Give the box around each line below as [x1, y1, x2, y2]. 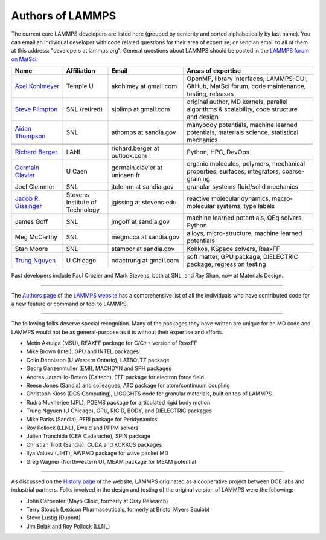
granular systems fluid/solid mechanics [187, 183, 299, 191]
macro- [272, 194, 293, 203]
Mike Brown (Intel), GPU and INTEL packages [26, 348, 139, 355]
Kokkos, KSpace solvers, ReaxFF [187, 245, 280, 253]
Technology [66, 206, 100, 214]
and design [187, 112, 219, 121]
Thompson [14, 132, 46, 140]
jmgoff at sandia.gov [111, 218, 170, 226]
